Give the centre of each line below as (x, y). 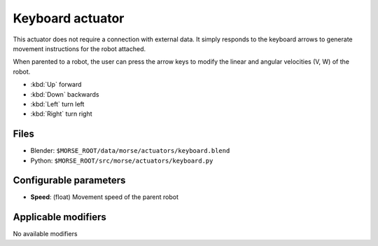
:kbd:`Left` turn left (57, 104)
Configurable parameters (69, 180)
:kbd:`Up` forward (56, 85)
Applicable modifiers (59, 217)
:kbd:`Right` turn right (61, 114)
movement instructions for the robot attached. (79, 48)
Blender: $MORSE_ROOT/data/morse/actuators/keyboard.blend (130, 151)
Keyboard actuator (69, 18)
